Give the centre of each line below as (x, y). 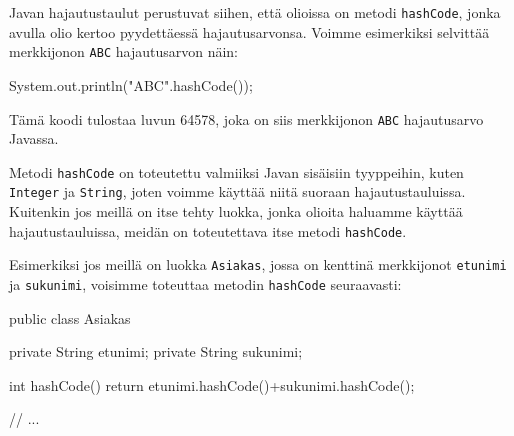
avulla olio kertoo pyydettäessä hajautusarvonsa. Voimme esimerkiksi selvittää (249, 31)
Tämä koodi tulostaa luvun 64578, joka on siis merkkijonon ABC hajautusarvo (246, 118)
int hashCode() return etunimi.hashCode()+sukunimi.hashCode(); (212, 384)
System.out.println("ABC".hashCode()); (131, 84)
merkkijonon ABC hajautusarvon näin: (123, 51)
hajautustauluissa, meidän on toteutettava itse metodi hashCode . (208, 230)
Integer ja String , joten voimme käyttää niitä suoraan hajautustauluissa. (237, 191)
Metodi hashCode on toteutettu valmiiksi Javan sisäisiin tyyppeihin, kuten (236, 171)
